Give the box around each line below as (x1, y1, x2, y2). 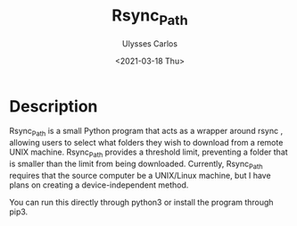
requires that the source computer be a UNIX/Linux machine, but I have (9, 170, 271, 180)
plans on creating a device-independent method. (9, 180, 189, 190)
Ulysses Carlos (121, 38, 178, 49)
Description (9, 96, 98, 116)
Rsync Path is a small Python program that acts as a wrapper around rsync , (9, 126, 284, 138)
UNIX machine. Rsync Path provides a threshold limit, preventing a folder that (9, 146, 288, 159)
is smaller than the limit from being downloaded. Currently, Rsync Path (9, 158, 263, 171)
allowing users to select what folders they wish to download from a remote (9, 138, 284, 148)
